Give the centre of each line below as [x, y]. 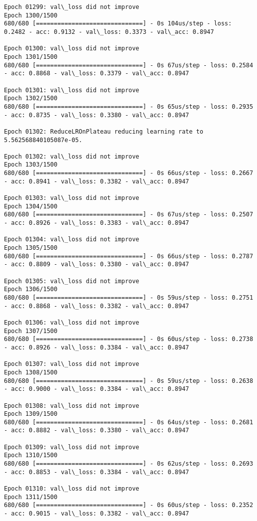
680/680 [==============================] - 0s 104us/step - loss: [118, 24]
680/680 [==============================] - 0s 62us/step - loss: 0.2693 [129, 464]
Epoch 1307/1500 [31, 331]
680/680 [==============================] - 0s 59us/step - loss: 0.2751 [129, 297]
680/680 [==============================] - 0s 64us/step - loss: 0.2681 [129, 422]
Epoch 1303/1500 [31, 165]
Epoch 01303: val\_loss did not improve [72, 198]
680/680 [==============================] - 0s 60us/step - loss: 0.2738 [129, 339]
